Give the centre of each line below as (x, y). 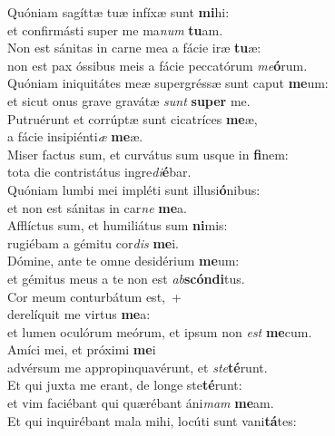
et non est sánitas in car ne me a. (97, 207)
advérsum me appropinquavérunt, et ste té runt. (138, 367)
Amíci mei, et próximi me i (82, 349)
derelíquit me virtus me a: (79, 314)
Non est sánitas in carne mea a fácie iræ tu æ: (134, 48)
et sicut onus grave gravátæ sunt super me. (129, 100)
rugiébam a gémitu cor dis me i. (93, 242)
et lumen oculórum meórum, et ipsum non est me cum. (160, 331)
